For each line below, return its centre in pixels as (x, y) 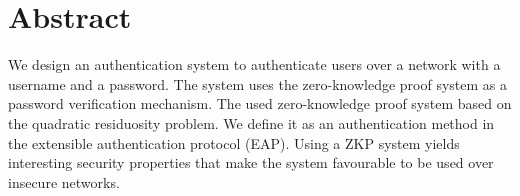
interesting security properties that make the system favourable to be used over (251, 162)
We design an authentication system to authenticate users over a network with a (254, 64)
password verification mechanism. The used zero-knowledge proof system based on (260, 103)
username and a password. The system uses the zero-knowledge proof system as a (257, 83)
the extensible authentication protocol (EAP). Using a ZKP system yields (234, 142)
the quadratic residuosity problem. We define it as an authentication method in (251, 122)
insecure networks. (64, 181)
